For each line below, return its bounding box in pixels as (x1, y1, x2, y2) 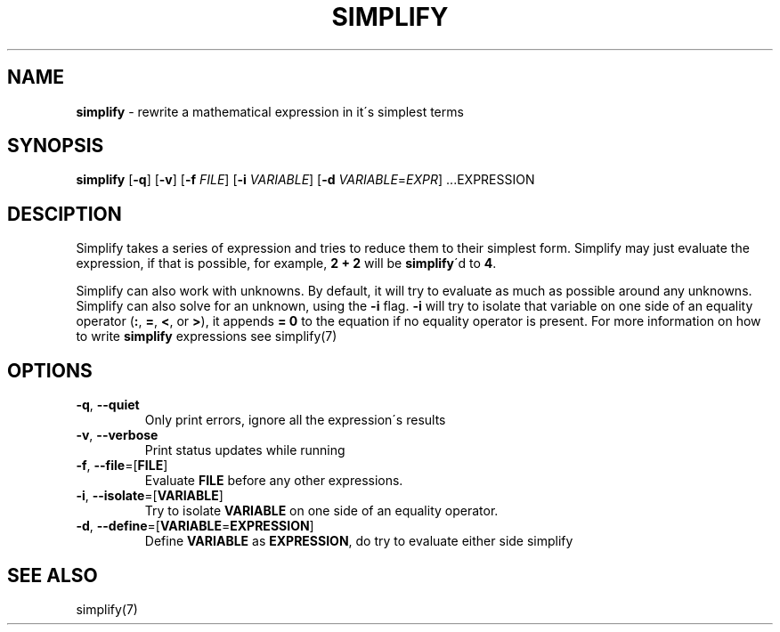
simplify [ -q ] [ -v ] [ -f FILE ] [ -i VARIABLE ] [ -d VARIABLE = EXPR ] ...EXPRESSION (76, 172, 535, 188)
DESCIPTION (7, 202, 122, 225)
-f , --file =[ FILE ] (76, 458, 168, 474)
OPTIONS (7, 359, 93, 382)
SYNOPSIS (7, 134, 104, 158)
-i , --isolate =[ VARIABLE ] (76, 488, 223, 504)
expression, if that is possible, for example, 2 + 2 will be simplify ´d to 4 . (76, 255, 497, 271)
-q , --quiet (76, 397, 140, 413)
